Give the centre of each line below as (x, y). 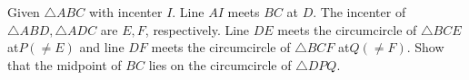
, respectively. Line (197, 29)
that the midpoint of (65, 64)
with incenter (125, 12)
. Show (425, 47)
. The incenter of (359, 12)
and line (102, 47)
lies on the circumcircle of (220, 64)
